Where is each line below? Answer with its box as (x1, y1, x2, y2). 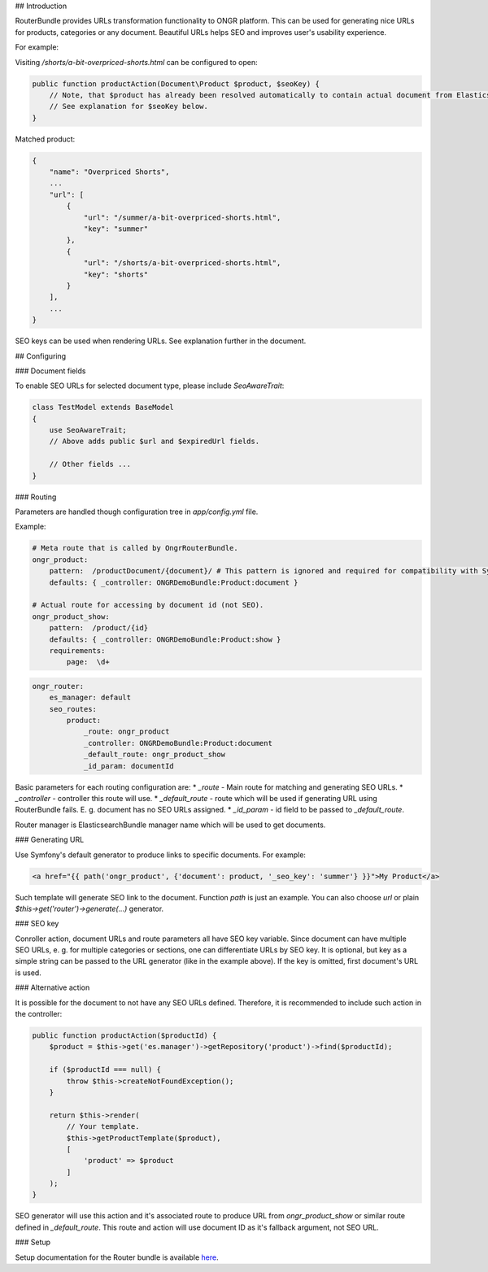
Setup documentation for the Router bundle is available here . (15, 1252, 219, 1262)
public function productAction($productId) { (32, 1031, 217, 1040)
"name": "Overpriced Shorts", (49, 168, 170, 176)
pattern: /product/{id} (49, 623, 149, 633)
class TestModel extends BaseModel (32, 403, 174, 412)
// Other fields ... (49, 460, 132, 469)
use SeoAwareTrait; (49, 425, 128, 435)
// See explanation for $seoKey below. (49, 102, 209, 111)
